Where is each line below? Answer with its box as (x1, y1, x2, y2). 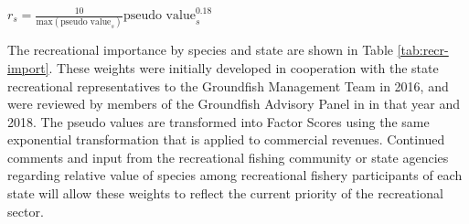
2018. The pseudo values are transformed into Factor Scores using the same (7, 112, 430, 131)
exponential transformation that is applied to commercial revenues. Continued (7, 130, 445, 149)
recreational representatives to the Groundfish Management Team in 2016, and (7, 76, 449, 95)
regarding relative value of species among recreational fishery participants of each (7, 165, 463, 185)
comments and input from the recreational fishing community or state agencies (7, 147, 449, 166)
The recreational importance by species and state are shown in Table (7, 40, 393, 59)
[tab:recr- (397, 40, 449, 59)
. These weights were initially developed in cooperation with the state (48, 58, 439, 77)
